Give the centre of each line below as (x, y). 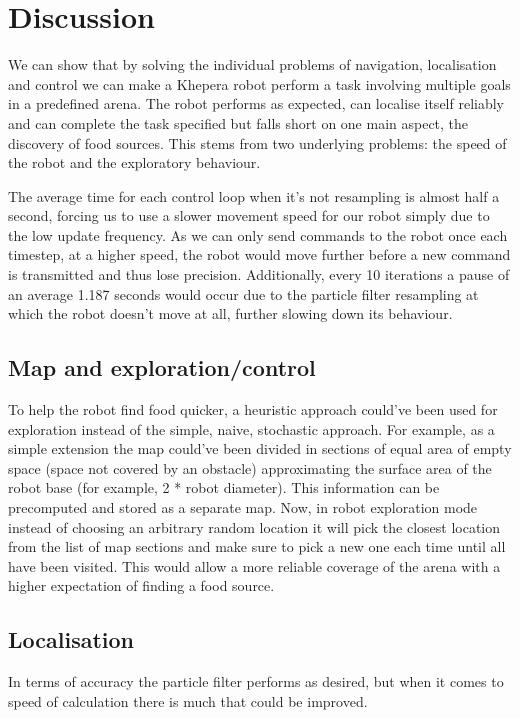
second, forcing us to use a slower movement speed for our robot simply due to (249, 215)
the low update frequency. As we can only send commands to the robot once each (258, 234)
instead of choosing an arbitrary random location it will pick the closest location (254, 526)
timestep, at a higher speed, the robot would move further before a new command (259, 254)
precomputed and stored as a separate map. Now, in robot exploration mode (243, 507)
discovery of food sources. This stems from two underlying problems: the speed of (257, 142)
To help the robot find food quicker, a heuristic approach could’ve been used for (253, 409)
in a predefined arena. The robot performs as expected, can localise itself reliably (256, 103)
